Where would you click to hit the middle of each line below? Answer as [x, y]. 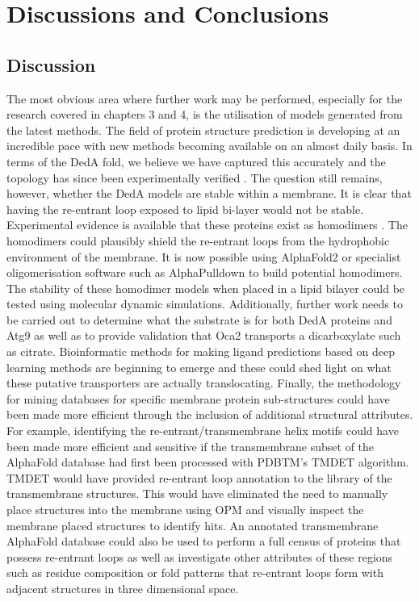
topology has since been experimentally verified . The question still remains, [195, 177]
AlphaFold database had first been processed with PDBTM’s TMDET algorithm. [208, 462]
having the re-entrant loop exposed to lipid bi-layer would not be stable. [185, 209]
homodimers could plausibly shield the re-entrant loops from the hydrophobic [198, 240]
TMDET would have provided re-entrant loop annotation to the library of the [199, 477]
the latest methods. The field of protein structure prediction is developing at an [203, 130]
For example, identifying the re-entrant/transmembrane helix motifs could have [203, 431]
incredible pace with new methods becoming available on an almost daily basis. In [209, 146]
